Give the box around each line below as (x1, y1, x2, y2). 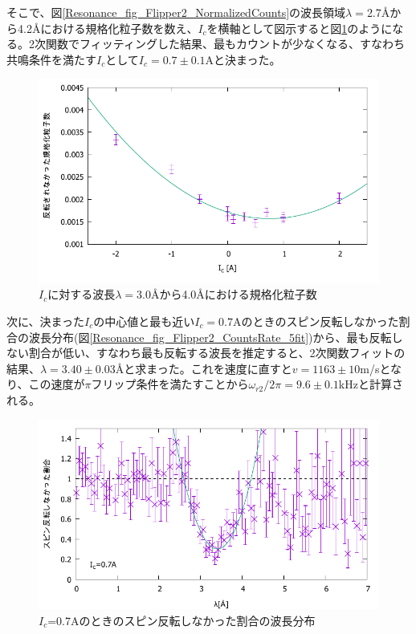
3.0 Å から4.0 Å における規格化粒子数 (137, 286, 317, 303)
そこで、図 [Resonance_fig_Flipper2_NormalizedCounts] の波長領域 (6, 4, 346, 20)
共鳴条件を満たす (6, 51, 96, 67)
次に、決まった (6, 312, 85, 329)
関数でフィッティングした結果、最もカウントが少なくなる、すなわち (45, 35, 405, 52)
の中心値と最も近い (93, 312, 195, 329)
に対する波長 (47, 286, 116, 303)
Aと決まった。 (205, 51, 281, 67)
